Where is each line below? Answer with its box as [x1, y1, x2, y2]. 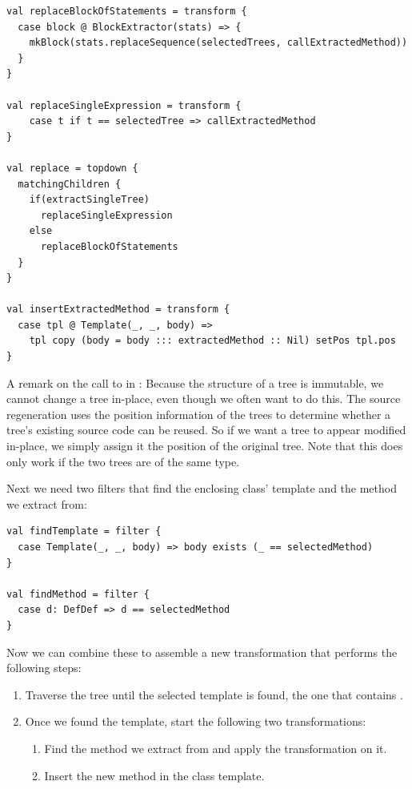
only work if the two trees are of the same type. [6, 453, 240, 469]
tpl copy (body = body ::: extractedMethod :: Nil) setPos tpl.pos [29, 335, 396, 347]
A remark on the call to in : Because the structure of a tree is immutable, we [6, 374, 384, 391]
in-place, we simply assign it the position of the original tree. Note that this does [6, 437, 403, 454]
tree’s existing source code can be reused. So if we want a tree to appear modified [6, 421, 406, 438]
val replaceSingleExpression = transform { [6, 99, 242, 111]
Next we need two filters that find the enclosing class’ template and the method [6, 480, 397, 497]
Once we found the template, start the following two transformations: [25, 713, 366, 730]
